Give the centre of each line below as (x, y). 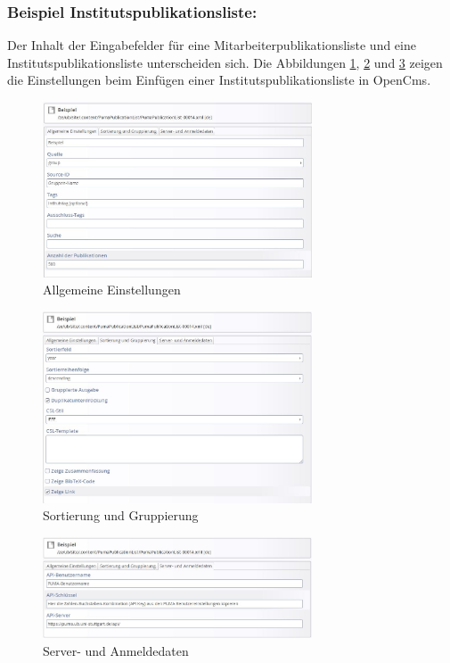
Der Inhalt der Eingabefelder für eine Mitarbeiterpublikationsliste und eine (212, 45)
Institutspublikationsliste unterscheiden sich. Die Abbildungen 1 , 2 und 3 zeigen (225, 62)
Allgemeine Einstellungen (112, 290)
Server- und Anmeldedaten (116, 650)
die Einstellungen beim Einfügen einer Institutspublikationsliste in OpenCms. (219, 80)
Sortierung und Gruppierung (121, 515)
